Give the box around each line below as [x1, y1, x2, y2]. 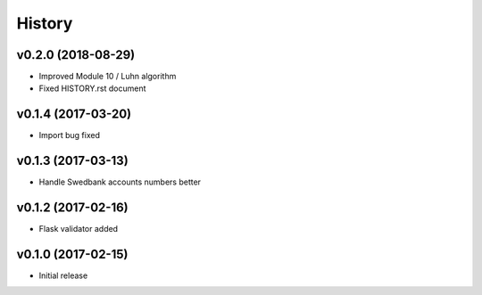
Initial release [38, 270, 88, 281]
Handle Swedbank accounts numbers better [38, 176, 201, 187]
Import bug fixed [38, 130, 101, 141]
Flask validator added [38, 224, 119, 234]
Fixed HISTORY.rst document [38, 83, 146, 94]
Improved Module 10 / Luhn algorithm [38, 71, 177, 82]
